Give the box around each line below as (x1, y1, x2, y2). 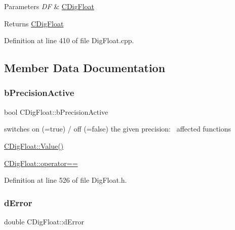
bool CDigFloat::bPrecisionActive (4, 106, 108, 117)
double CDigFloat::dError (4, 216, 84, 226)
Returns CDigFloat (4, 18, 64, 28)
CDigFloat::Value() (4, 140, 64, 151)
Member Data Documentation (4, 60, 166, 76)
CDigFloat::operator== (4, 157, 78, 168)
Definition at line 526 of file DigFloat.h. (4, 175, 127, 185)
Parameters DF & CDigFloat (4, 1, 94, 11)
